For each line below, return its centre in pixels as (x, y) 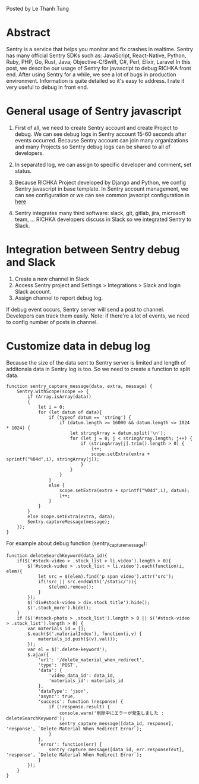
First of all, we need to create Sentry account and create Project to (96, 127)
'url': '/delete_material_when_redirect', (91, 660)
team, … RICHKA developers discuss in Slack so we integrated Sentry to (103, 219)
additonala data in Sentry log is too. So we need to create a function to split (98, 369)
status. (23, 171)
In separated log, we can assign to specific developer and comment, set (103, 164)
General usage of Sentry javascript (94, 111)
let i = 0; (51, 407)
